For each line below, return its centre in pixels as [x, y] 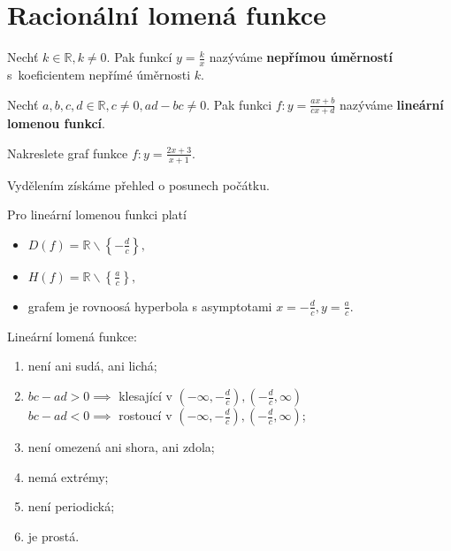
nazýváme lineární [392, 104]
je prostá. [54, 536]
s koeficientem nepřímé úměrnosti [99, 74]
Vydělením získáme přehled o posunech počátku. [138, 184]
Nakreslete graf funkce [68, 153]
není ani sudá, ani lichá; [92, 366]
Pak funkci [243, 104]
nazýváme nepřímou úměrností [301, 57]
